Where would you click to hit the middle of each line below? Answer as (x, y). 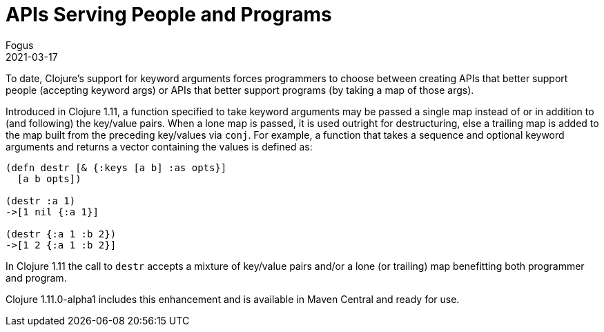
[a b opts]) (49, 178)
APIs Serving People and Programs (169, 14)
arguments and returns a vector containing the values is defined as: (159, 146)
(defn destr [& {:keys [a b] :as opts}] (116, 167)
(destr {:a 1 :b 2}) (61, 234)
